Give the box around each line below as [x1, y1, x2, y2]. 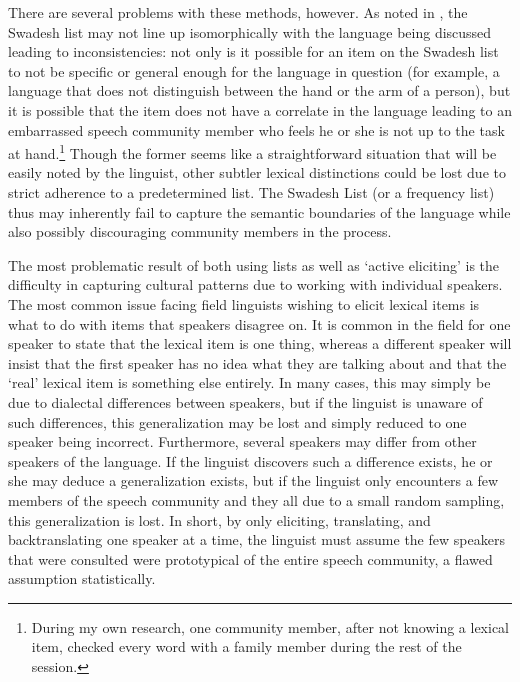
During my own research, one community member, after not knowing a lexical [31, 616, 510, 637]
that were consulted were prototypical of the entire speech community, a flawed [8, 548, 493, 569]
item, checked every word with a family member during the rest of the [31, 636, 462, 657]
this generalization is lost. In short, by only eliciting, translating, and [8, 509, 431, 530]
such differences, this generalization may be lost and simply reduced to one [8, 411, 467, 432]
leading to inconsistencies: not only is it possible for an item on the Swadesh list [8, 41, 499, 62]
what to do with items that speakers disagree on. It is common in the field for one [8, 313, 511, 334]
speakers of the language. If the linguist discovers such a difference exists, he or [8, 450, 493, 471]
